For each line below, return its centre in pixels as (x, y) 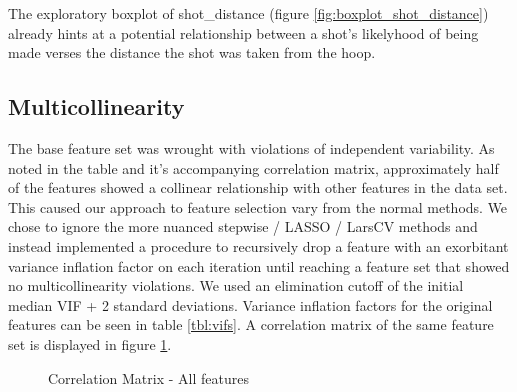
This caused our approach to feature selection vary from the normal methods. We (258, 206)
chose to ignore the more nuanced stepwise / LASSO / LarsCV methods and (243, 226)
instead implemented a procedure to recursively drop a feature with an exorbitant (258, 245)
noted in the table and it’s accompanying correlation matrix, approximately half (253, 167)
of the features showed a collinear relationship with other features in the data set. (258, 187)
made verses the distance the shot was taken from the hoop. (192, 52)
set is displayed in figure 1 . (90, 343)
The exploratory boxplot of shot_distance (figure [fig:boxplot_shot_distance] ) (248, 13)
